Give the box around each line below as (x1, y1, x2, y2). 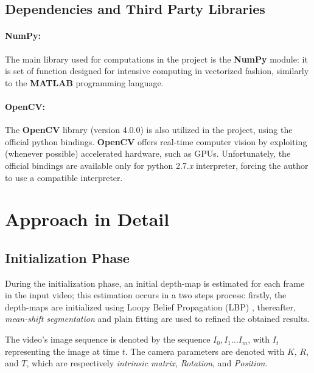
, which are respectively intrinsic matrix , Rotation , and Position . (26, 357, 268, 369)
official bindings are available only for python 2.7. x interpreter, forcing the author (5, 159, 309, 171)
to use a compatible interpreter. (5, 171, 123, 183)
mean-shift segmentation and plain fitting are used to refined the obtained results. (5, 312, 310, 325)
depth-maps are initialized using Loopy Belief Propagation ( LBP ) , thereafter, (5, 300, 296, 313)
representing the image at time (5, 344, 119, 357)
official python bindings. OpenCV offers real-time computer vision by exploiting (5, 135, 307, 148)
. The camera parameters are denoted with (125, 344, 285, 357)
